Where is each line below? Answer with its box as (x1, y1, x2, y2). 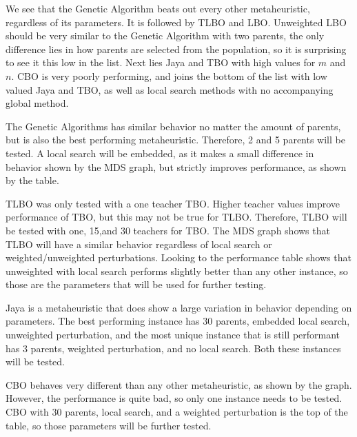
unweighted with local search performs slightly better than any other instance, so (6, 263, 348, 278)
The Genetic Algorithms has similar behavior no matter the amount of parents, (6, 119, 341, 133)
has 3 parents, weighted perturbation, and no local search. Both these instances (6, 341, 341, 355)
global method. (6, 96, 69, 110)
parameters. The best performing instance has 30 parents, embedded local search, (6, 314, 350, 328)
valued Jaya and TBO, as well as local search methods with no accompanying (6, 82, 334, 96)
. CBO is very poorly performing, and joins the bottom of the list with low (11, 68, 327, 83)
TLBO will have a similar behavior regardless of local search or (6, 236, 272, 251)
